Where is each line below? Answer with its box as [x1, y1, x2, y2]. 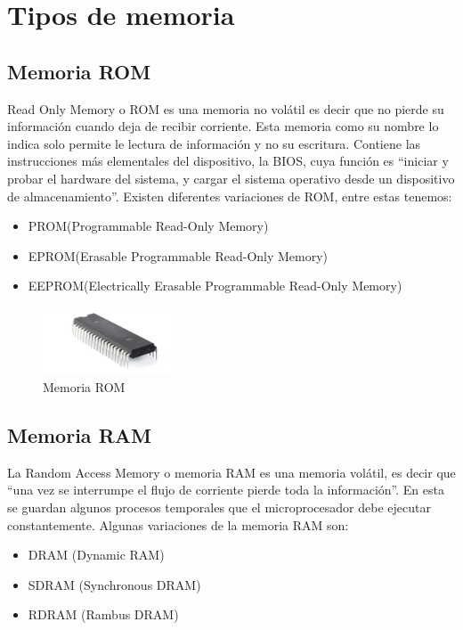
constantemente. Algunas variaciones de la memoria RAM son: [7, 515, 349, 534]
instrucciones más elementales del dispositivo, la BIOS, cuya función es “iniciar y [7, 151, 449, 170]
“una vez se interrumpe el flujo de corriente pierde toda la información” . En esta [7, 480, 444, 499]
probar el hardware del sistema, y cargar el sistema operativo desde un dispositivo [7, 168, 455, 187]
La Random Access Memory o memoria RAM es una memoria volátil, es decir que [7, 462, 456, 481]
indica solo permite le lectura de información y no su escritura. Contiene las [7, 134, 421, 152]
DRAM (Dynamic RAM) [28, 545, 165, 564]
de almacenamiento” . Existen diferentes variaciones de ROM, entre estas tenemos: [7, 186, 452, 205]
